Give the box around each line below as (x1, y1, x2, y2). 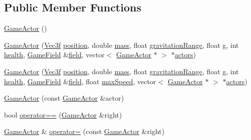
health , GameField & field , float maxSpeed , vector (4, 76, 156, 86)
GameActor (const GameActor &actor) (4, 93, 124, 103)
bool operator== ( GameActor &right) (4, 109, 122, 120)
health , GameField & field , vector (4, 49, 105, 60)
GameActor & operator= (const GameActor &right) (4, 126, 165, 137)
